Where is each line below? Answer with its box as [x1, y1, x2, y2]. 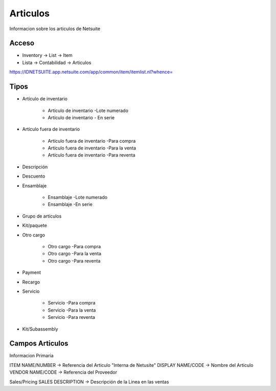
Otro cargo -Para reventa [48, 257, 101, 264]
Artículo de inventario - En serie [48, 114, 115, 120]
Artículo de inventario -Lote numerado [48, 107, 129, 114]
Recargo [22, 279, 40, 285]
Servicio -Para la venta [48, 307, 96, 313]
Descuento [22, 173, 45, 179]
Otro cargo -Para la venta [48, 251, 102, 257]
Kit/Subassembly [22, 325, 58, 332]
